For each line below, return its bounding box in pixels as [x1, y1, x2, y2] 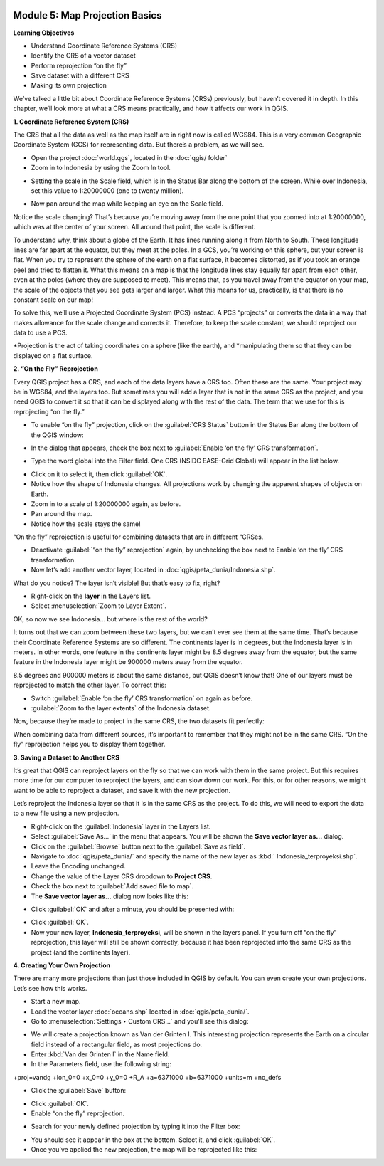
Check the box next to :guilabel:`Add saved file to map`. [31, 882, 194, 891]
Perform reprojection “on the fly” [31, 61, 127, 70]
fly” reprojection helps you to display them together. [13, 740, 166, 749]
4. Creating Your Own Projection [13, 961, 111, 970]
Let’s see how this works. [13, 984, 87, 992]
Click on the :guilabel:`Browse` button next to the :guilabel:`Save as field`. [31, 842, 245, 851]
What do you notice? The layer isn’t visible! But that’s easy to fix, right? [13, 579, 220, 587]
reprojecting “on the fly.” [13, 407, 85, 416]
